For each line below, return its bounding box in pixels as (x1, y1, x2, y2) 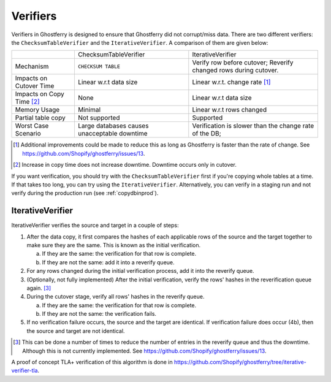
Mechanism (15, 62, 49, 71)
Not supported (77, 113, 120, 122)
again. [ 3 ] (26, 284, 51, 291)
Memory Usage (15, 105, 60, 114)
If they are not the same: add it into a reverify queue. (42, 258, 175, 266)
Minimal (77, 105, 101, 114)
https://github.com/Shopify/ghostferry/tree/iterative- (173, 359, 306, 366)
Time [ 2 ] (15, 97, 40, 106)
